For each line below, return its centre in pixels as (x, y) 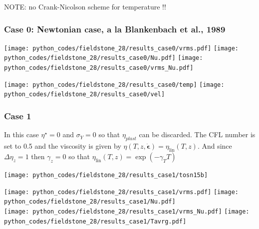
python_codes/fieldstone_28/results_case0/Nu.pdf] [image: (104, 58)
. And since (215, 146)
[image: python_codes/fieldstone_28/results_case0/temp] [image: (114, 85)
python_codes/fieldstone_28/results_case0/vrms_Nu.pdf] (99, 68)
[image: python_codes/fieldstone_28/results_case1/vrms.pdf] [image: (122, 192)
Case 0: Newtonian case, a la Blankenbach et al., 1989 (115, 29)
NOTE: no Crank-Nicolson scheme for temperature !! (85, 6)
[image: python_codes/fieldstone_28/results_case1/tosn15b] (106, 175)
